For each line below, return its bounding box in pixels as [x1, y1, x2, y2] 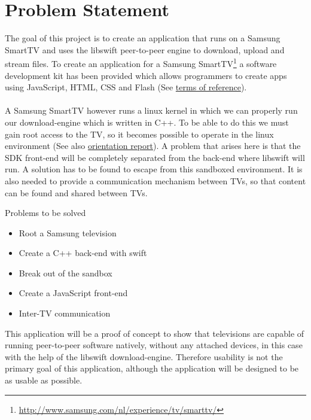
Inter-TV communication [19, 307, 111, 319]
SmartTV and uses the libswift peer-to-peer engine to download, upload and [5, 43, 285, 56]
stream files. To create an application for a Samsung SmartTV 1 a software [5, 56, 277, 69]
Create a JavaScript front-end [19, 287, 128, 299]
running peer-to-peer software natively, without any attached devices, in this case [5, 339, 303, 351]
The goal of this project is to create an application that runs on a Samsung [5, 32, 280, 44]
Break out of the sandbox [19, 266, 112, 279]
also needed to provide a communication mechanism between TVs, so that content [5, 174, 306, 187]
